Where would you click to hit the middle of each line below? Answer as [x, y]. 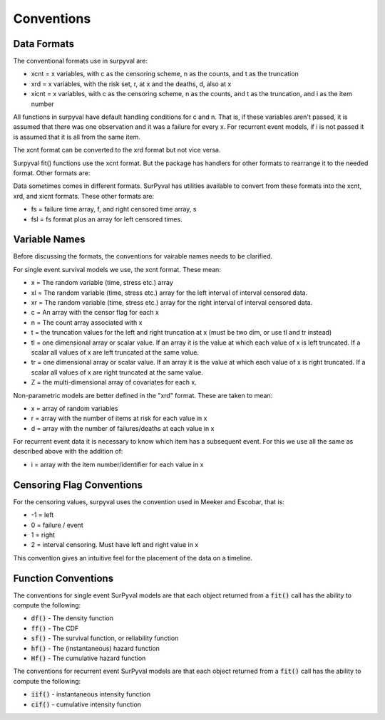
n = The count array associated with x [87, 322]
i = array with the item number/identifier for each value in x [117, 464]
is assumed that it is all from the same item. [77, 137]
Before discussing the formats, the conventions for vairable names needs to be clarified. [143, 256]
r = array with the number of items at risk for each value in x [119, 418]
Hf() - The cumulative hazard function [88, 658]
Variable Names [49, 240]
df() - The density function [72, 618]
